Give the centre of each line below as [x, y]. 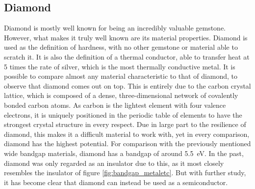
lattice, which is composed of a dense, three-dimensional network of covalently [121, 95]
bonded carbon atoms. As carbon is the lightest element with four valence [115, 105]
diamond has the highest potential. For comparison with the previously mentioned [127, 143]
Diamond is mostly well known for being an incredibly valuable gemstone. [115, 28]
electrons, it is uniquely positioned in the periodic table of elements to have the [123, 114]
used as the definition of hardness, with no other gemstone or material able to [121, 47]
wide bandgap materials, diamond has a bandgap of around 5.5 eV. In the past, [124, 153]
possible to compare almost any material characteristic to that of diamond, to [121, 76]
